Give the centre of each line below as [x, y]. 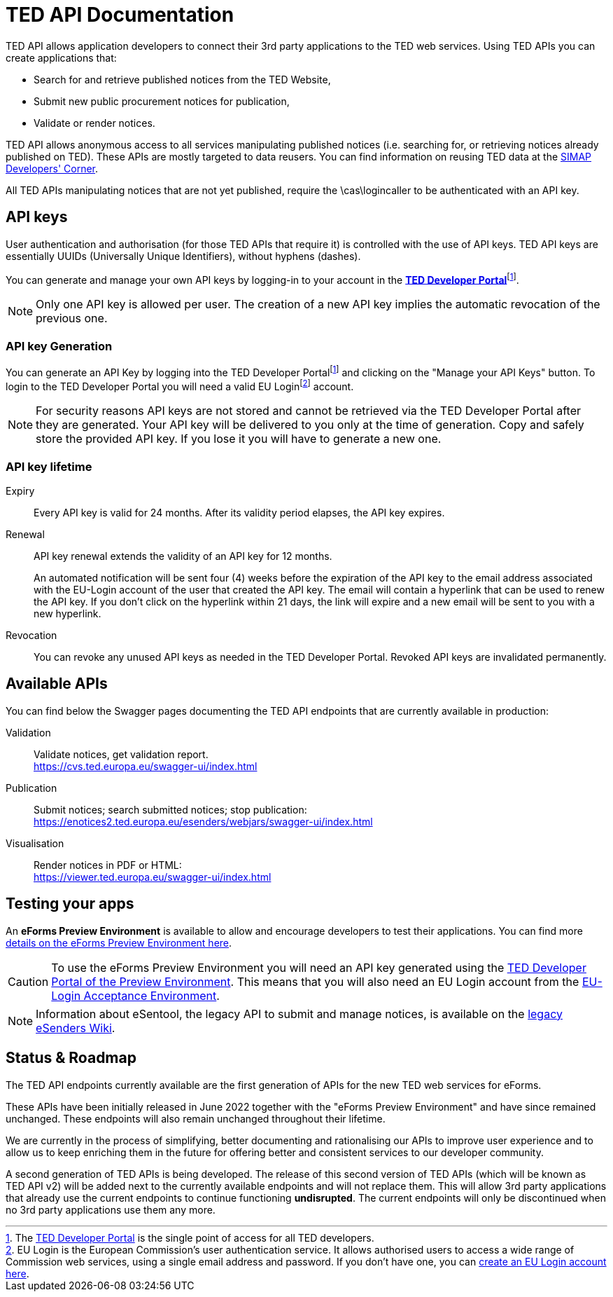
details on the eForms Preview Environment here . [119, 942]
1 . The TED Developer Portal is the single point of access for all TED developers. [190, 1237]
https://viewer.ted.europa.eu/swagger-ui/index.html [153, 877]
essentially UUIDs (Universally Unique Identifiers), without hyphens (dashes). [183, 256]
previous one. [72, 318]
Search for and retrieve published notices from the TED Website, [182, 79]
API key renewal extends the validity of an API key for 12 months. [183, 556]
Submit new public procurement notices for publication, [162, 101]
